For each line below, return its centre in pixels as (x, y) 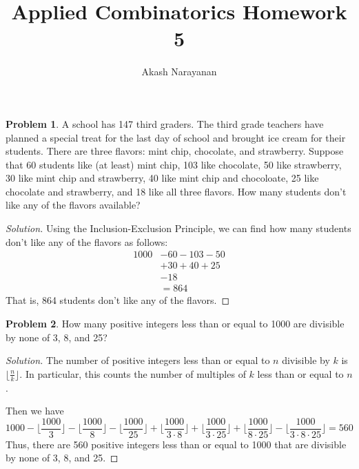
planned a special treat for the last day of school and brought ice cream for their (176, 137)
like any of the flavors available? (73, 205)
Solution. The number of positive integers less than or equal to (138, 360)
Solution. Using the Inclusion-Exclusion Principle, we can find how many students (178, 228)
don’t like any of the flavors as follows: (87, 241)
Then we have (35, 411)
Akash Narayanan (179, 71)
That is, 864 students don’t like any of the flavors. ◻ (118, 300)
